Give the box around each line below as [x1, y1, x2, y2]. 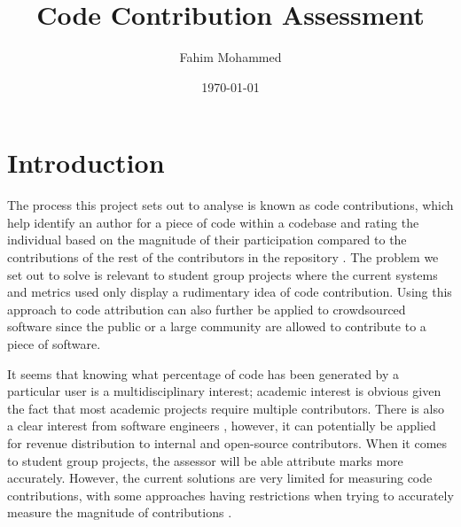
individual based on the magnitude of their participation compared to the [7, 230, 407, 249]
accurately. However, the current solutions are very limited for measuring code [7, 469, 433, 487]
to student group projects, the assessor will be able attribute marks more [7, 451, 403, 469]
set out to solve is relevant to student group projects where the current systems [7, 265, 438, 283]
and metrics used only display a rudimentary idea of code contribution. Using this [7, 283, 452, 301]
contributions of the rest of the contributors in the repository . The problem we [7, 248, 439, 267]
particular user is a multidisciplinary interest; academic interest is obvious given [7, 382, 441, 400]
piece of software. [7, 335, 101, 353]
